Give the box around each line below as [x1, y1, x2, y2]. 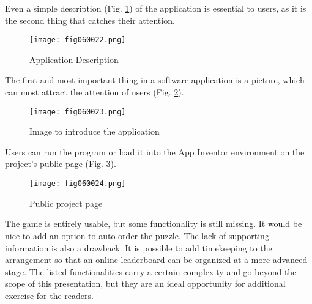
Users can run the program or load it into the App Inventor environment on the [5, 145, 305, 158]
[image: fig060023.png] [29, 107, 126, 116]
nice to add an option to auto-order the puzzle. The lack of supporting [5, 229, 269, 242]
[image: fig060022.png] [29, 35, 126, 45]
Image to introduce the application [29, 125, 160, 138]
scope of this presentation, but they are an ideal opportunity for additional [5, 277, 286, 290]
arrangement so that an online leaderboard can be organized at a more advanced [5, 253, 308, 266]
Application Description [29, 53, 119, 65]
